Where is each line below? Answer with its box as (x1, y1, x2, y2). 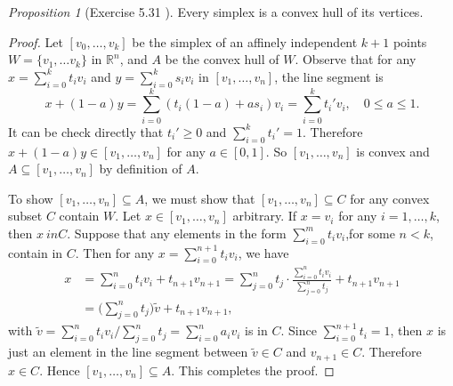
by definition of (99, 159, 182, 178)
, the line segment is (274, 67, 384, 85)
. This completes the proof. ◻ (171, 360, 335, 379)
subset (8, 206, 43, 225)
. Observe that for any (295, 50, 417, 68)
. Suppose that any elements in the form (67, 223, 287, 242)
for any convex (350, 189, 430, 207)
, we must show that (144, 189, 255, 207)
